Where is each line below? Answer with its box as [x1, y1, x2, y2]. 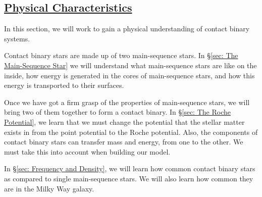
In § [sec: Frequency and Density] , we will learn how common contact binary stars [4, 163, 255, 174]
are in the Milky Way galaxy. [4, 183, 94, 193]
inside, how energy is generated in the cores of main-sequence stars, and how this [4, 70, 255, 80]
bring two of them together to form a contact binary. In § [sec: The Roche [4, 107, 231, 117]
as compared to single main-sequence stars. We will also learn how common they [4, 173, 253, 183]
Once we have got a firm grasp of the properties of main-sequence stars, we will [4, 96, 250, 107]
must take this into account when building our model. [4, 146, 171, 157]
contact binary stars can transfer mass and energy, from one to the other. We [4, 136, 243, 147]
